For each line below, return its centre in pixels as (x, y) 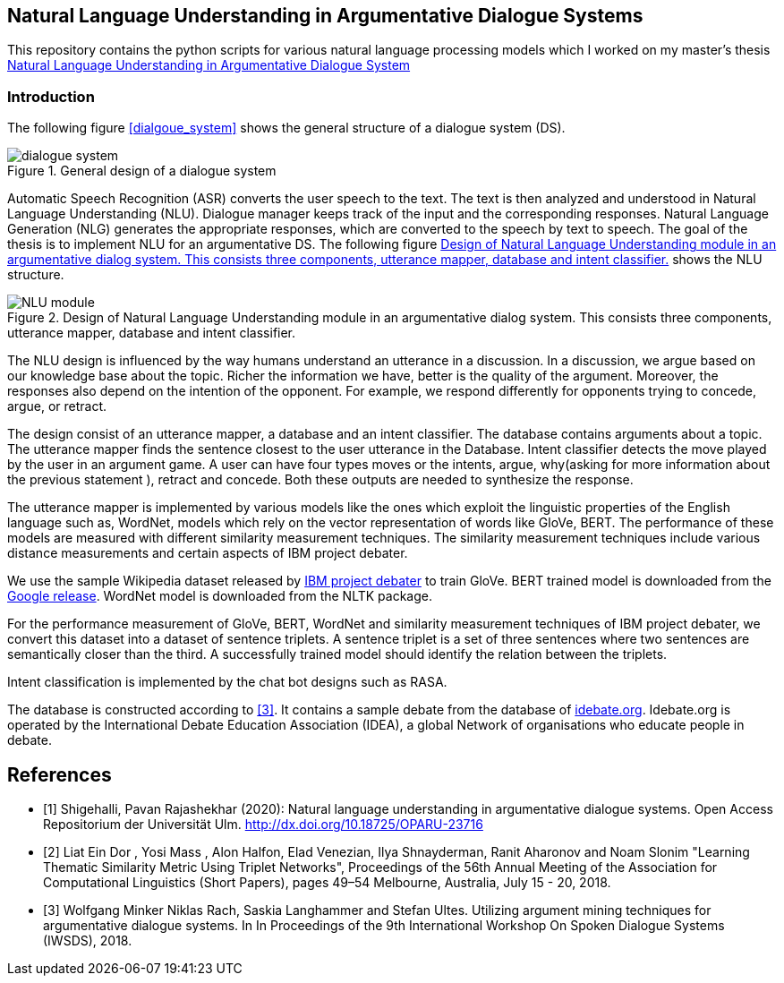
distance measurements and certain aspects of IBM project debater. (208, 553)
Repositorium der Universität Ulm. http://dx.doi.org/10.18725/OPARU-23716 (263, 825)
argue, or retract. (57, 406)
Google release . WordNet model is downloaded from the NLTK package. (220, 596)
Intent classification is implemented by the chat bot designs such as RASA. (227, 682)
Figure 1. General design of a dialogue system (142, 171)
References (60, 774)
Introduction (51, 96)
